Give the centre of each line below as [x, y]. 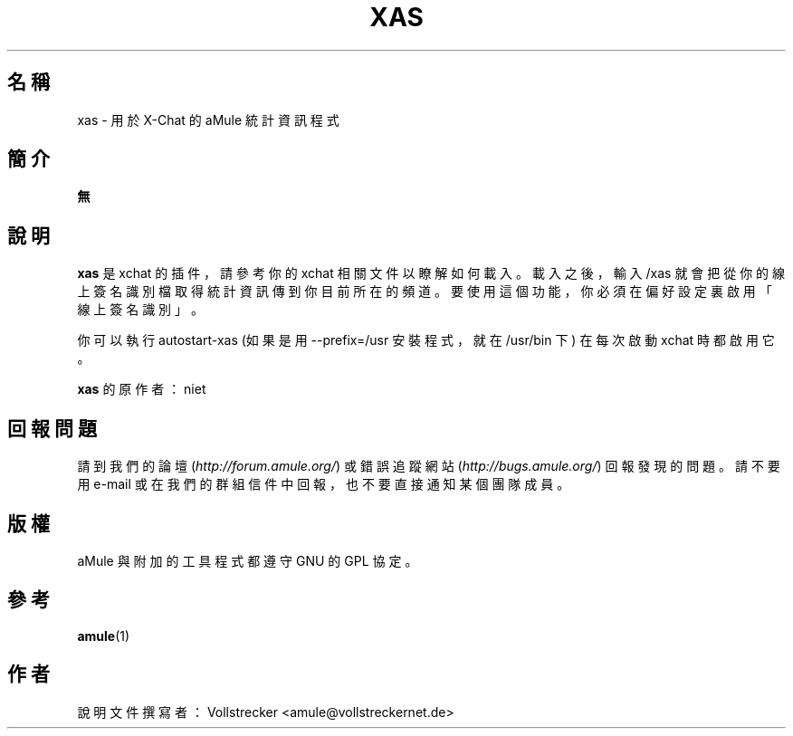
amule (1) [104, 636]
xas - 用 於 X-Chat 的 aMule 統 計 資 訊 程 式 [208, 119]
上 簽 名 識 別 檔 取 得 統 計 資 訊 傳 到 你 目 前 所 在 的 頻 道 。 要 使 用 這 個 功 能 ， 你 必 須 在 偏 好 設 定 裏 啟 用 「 [425, 292]
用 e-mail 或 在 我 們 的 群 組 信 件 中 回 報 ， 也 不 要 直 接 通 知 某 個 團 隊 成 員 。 [324, 484]
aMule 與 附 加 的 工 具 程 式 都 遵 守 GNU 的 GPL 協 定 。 [248, 560]
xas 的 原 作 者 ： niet [142, 389]
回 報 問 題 [52, 428]
